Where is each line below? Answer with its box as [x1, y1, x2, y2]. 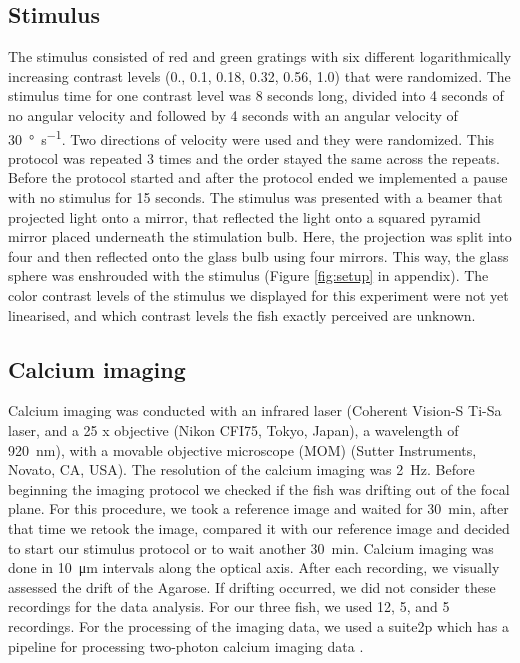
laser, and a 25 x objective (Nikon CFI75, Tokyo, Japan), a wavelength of [8, 419, 459, 440]
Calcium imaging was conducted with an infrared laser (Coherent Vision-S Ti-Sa [8, 400, 502, 421]
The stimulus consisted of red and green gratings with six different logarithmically [8, 46, 512, 67]
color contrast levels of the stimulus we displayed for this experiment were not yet [8, 284, 509, 305]
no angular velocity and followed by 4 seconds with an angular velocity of [8, 104, 458, 125]
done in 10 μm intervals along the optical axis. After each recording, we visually [8, 557, 500, 578]
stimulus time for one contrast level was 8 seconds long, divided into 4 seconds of [8, 85, 504, 106]
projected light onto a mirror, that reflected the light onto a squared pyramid [8, 206, 481, 227]
